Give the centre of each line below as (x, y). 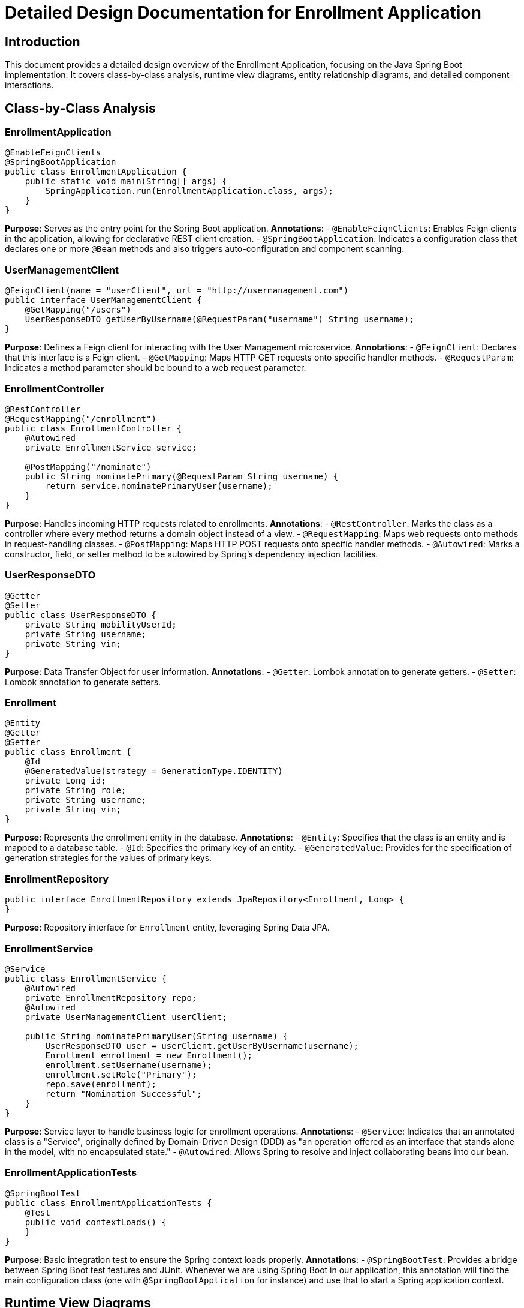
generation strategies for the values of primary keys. (109, 858)
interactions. (29, 85)
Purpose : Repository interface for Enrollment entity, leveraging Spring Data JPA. (167, 928)
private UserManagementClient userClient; (126, 1017)
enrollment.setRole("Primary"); (121, 1074)
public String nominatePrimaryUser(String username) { (156, 1036)
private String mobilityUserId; (101, 624)
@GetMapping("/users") (78, 310)
